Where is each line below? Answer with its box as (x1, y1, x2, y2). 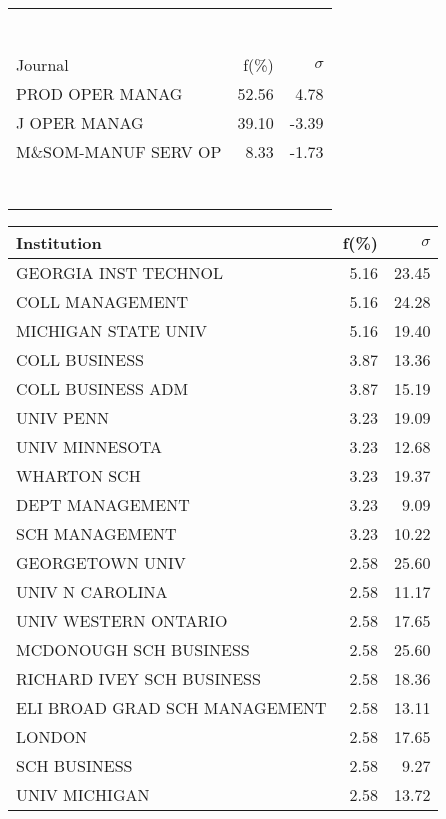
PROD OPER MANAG (16, 82, 183, 105)
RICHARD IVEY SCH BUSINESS (16, 667, 261, 690)
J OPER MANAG (16, 111, 144, 134)
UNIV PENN (16, 406, 109, 429)
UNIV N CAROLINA (16, 580, 168, 603)
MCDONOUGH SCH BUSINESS (16, 638, 250, 661)
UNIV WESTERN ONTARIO (16, 609, 228, 632)
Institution (16, 231, 102, 254)
